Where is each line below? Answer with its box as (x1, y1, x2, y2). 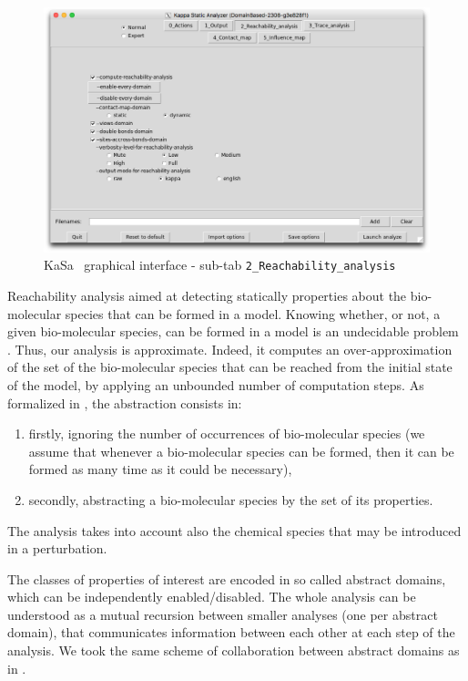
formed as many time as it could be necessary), (28, 459, 292, 479)
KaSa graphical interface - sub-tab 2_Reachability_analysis (44, 255, 396, 274)
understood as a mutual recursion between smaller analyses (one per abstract (7, 604, 438, 624)
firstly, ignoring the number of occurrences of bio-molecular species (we (28, 424, 425, 443)
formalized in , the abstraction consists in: (7, 393, 242, 412)
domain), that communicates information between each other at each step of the (7, 623, 455, 642)
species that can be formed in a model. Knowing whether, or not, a (65, 304, 441, 323)
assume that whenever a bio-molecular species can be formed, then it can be (28, 441, 454, 460)
